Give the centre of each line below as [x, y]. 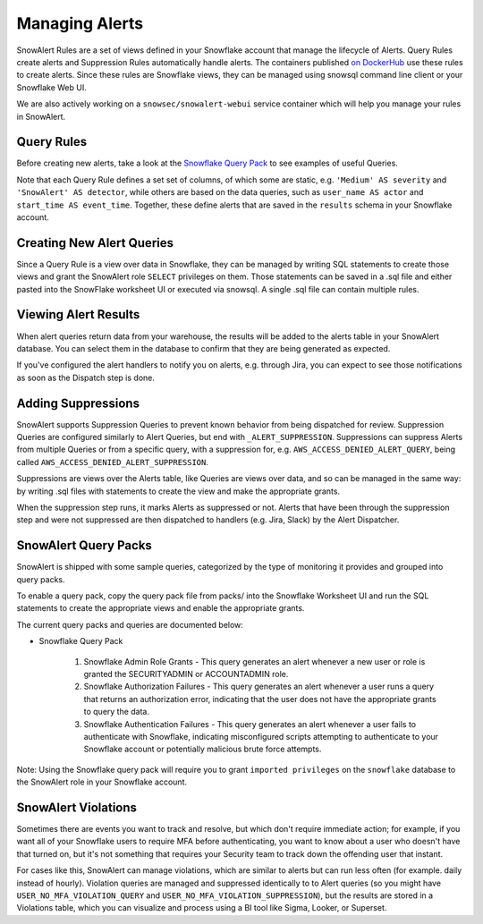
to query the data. [117, 712]
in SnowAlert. [41, 116]
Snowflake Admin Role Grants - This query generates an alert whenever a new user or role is [254, 661]
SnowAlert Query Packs [84, 546]
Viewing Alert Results [78, 314]
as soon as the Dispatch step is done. [86, 377]
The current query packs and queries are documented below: [130, 624]
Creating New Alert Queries [95, 243]
